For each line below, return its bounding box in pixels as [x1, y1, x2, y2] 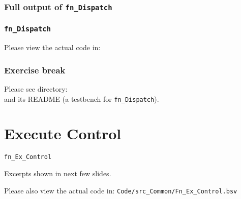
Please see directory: [4, 84, 68, 94]
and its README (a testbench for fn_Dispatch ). [4, 93, 159, 104]
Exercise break [4, 63, 66, 76]
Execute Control [4, 123, 122, 144]
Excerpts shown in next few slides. [4, 168, 111, 179]
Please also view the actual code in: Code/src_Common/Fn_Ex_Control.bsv [4, 185, 237, 195]
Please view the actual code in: [4, 42, 101, 53]
